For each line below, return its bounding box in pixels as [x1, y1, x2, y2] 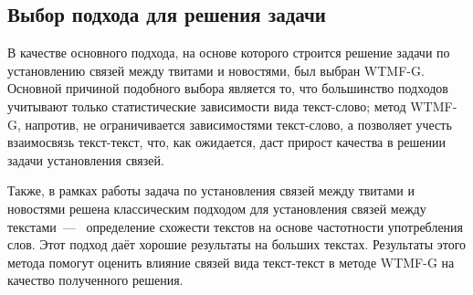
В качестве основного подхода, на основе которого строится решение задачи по [7, 43, 450, 62]
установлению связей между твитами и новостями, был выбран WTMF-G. [7, 60, 425, 79]
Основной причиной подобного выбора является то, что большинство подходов [7, 79, 448, 98]
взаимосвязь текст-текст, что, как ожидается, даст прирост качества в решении [7, 132, 446, 152]
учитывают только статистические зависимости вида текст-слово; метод [7, 96, 406, 115]
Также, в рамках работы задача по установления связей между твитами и [7, 181, 415, 200]
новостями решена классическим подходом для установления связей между [7, 198, 426, 217]
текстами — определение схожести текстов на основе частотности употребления [7, 216, 464, 236]
